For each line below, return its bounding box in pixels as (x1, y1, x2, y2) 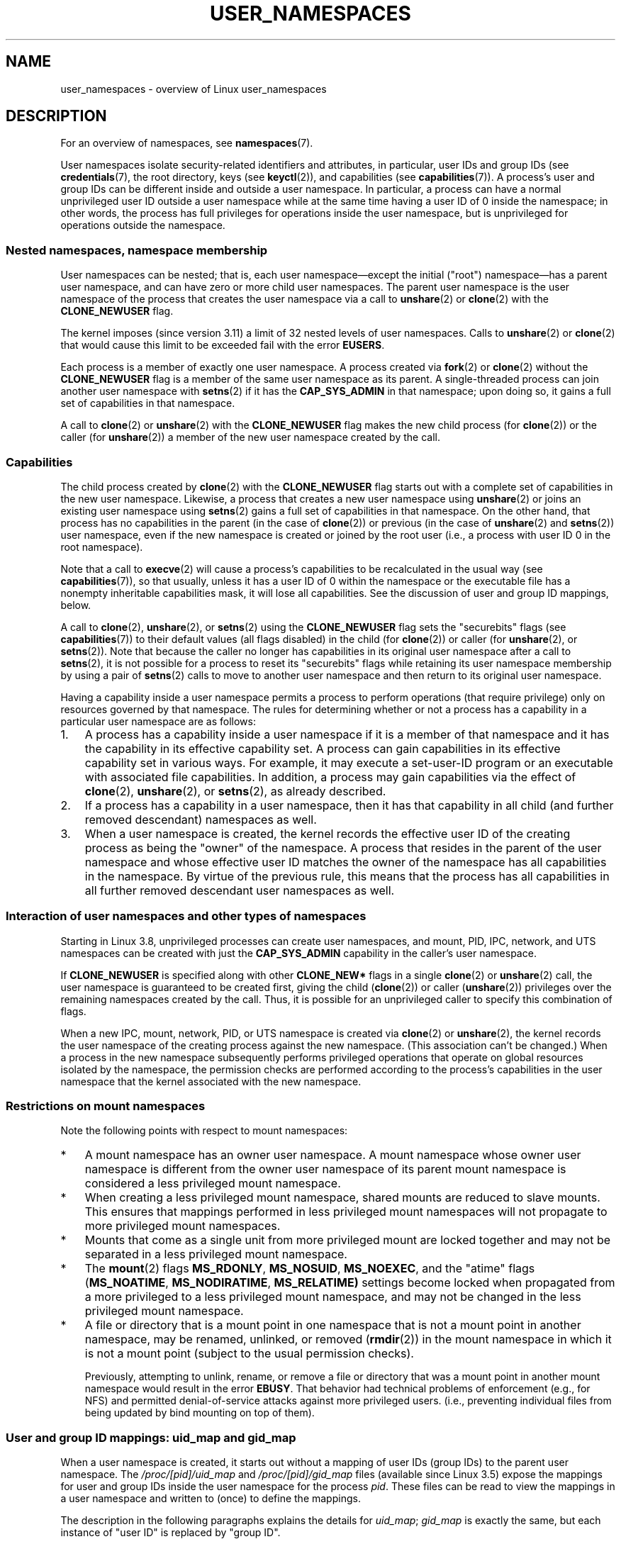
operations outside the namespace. (60, 219, 225, 232)
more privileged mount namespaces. (84, 1219, 281, 1233)
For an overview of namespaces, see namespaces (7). (60, 137, 313, 150)
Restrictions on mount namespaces (6, 1099, 206, 1114)
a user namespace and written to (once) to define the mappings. (60, 1492, 361, 1505)
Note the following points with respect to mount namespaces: (60, 1124, 348, 1137)
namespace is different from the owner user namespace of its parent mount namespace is (84, 1162, 566, 1177)
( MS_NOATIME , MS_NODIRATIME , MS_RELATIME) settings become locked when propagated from (84, 1275, 615, 1290)
